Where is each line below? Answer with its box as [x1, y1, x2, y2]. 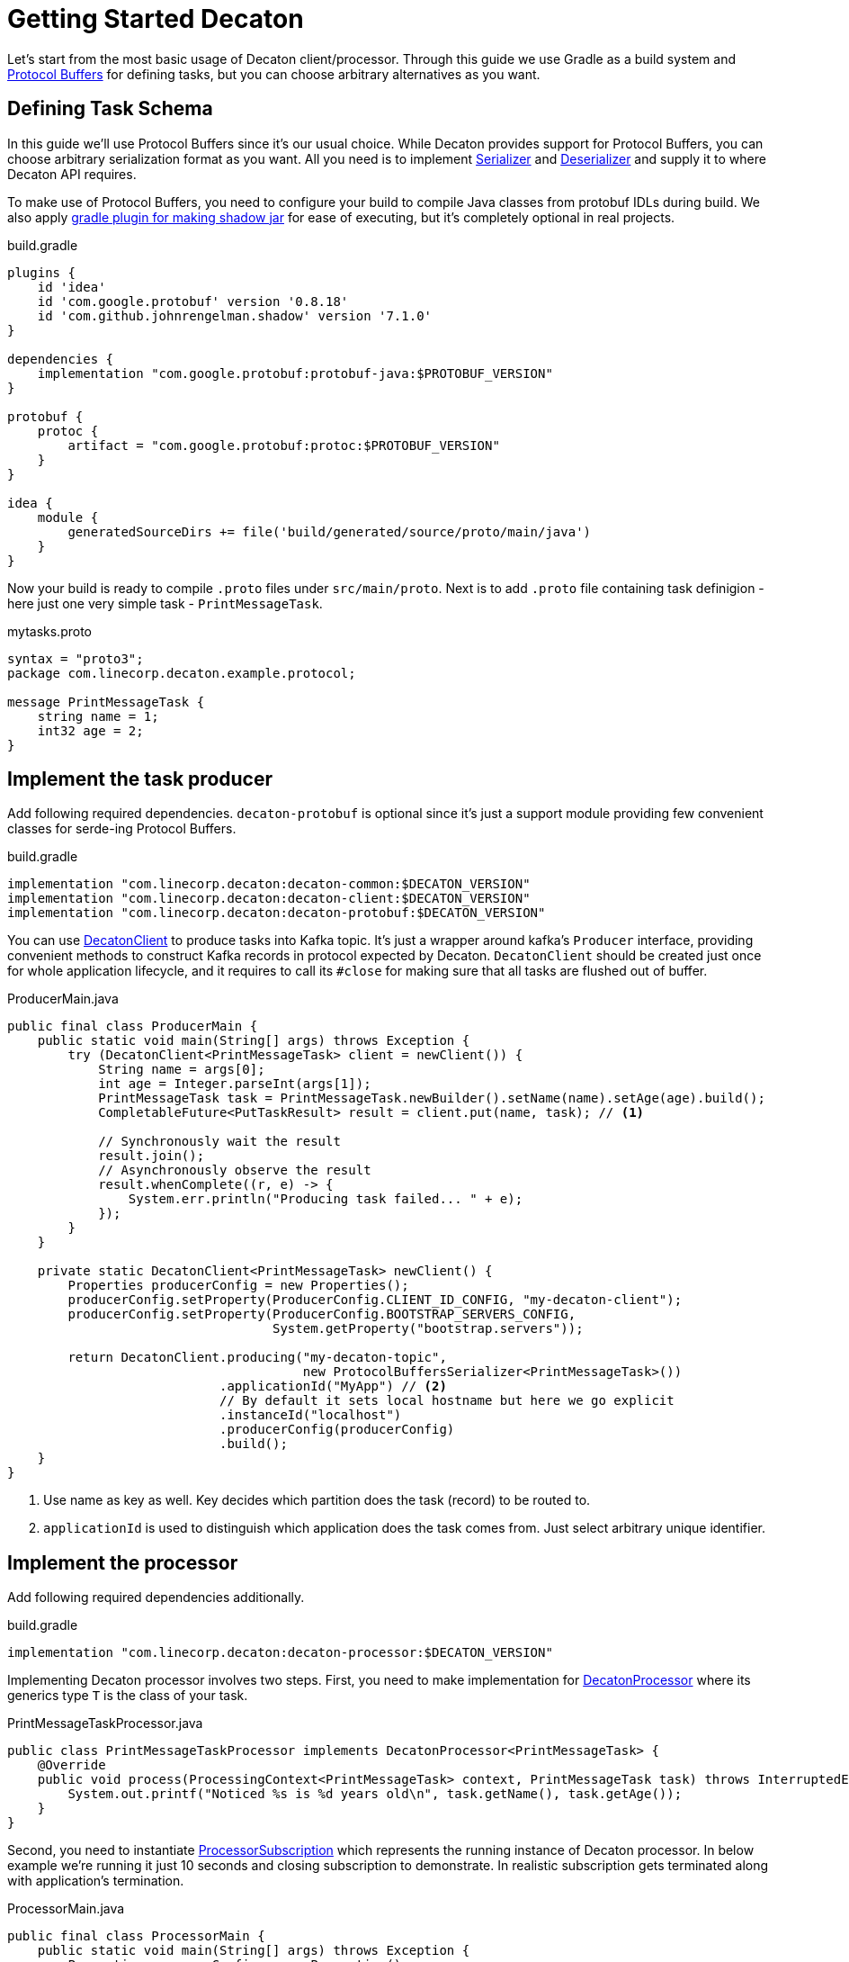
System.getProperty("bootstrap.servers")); [273, 1321, 584, 1336]
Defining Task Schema [7, 97, 213, 121]
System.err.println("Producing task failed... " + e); [128, 1192, 523, 1207]
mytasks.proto [7, 623, 92, 639]
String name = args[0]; [98, 1062, 265, 1077]
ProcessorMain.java [7, 1901, 125, 1917]
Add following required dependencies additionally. [7, 1589, 305, 1606]
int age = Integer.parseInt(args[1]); [98, 1076, 371, 1092]
